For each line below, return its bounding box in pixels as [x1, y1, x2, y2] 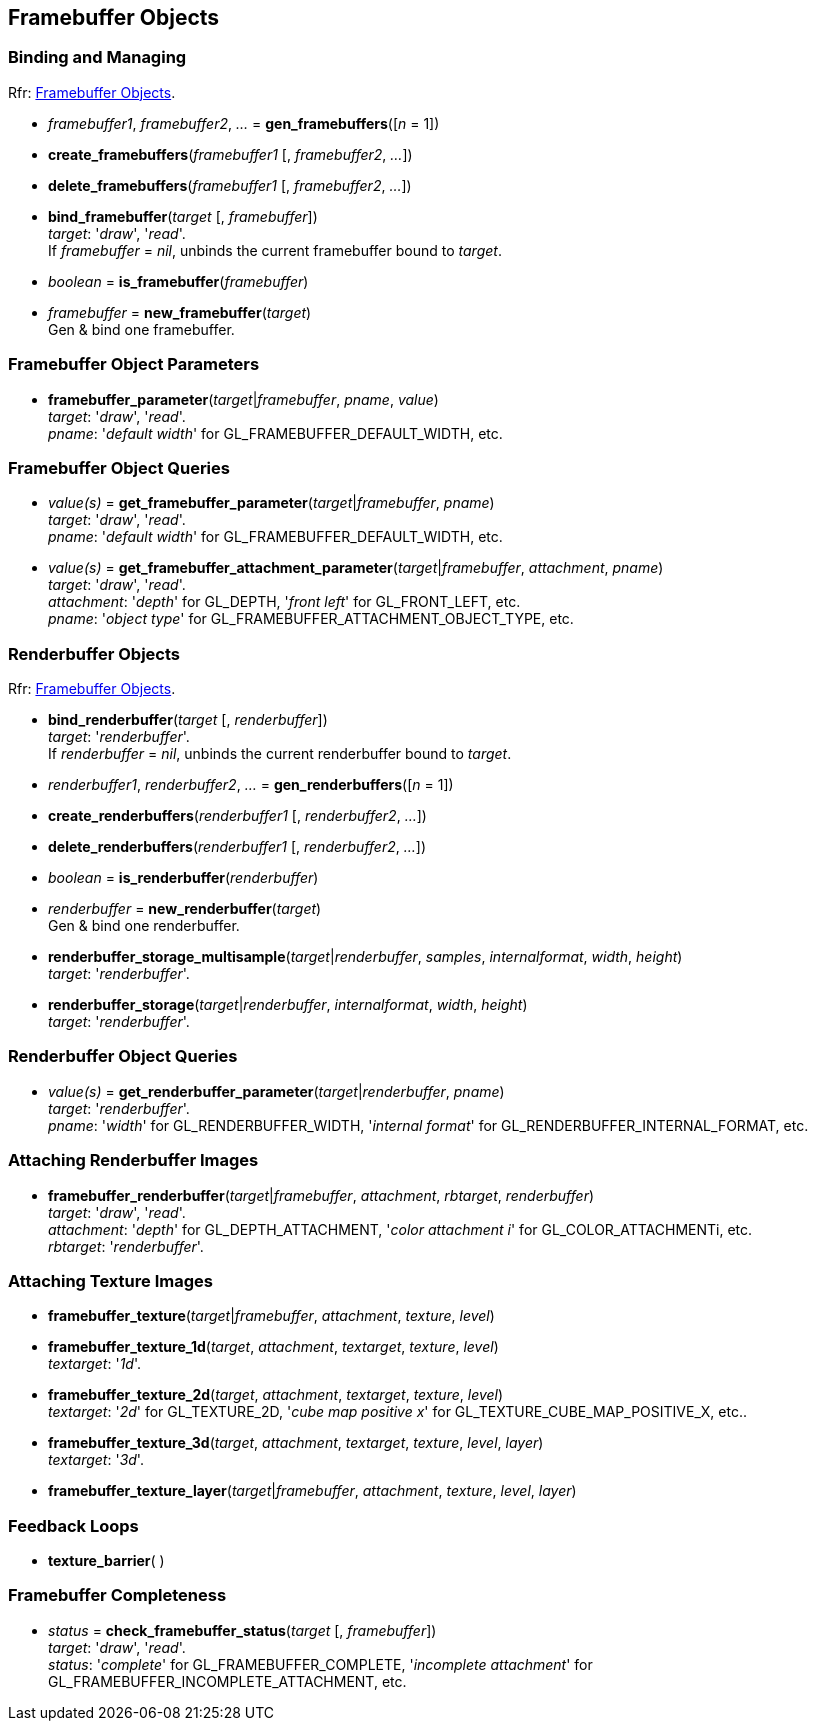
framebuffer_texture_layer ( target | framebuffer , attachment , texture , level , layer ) [48, 1482, 577, 1500]
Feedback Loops [8, 1515, 139, 1536]
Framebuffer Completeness [8, 1585, 227, 1606]
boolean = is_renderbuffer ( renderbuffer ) [48, 869, 319, 887]
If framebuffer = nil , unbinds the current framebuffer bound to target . [48, 241, 502, 259]
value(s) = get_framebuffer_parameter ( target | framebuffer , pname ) [48, 494, 495, 512]
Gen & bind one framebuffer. [48, 320, 235, 338]
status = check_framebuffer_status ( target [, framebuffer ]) [48, 1621, 437, 1639]
